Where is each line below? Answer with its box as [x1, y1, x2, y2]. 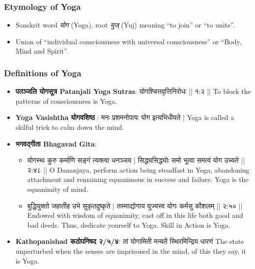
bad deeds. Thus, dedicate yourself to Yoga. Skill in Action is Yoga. [27, 219, 230, 230]
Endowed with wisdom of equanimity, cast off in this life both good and [27, 210, 243, 220]
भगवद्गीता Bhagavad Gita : [15, 138, 97, 149]
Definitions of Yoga [4, 66, 82, 79]
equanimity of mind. [27, 183, 88, 194]
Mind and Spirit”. [15, 46, 68, 56]
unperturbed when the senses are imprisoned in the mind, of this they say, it [15, 245, 247, 256]
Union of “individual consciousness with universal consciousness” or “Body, [15, 36, 242, 46]
